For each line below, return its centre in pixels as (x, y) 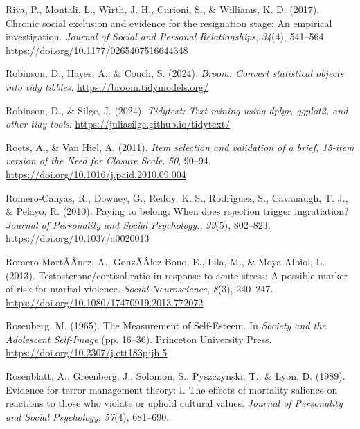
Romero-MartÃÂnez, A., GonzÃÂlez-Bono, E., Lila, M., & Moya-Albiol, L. (165, 261)
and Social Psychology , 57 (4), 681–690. (88, 416)
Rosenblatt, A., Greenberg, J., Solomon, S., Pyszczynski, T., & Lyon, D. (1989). (175, 376)
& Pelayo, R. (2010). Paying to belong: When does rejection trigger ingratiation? (177, 211)
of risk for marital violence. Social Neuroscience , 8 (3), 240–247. (139, 289)
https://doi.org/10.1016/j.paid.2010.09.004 (96, 174)
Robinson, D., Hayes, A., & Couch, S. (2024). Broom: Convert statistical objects (175, 73)
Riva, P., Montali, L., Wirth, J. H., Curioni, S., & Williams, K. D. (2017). (163, 9)
